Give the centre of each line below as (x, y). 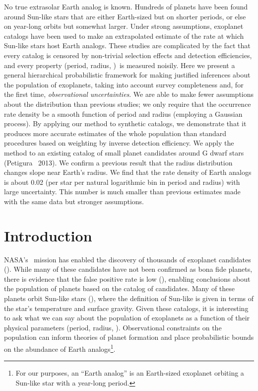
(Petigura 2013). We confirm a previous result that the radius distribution (118, 162)
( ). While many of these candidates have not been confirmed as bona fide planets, (128, 269)
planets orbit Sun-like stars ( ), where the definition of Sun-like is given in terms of (129, 298)
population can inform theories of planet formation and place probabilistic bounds (129, 337)
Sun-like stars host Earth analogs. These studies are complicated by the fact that (127, 45)
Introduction (48, 235)
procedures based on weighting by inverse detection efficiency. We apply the (119, 143)
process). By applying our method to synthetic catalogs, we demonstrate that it (125, 123)
